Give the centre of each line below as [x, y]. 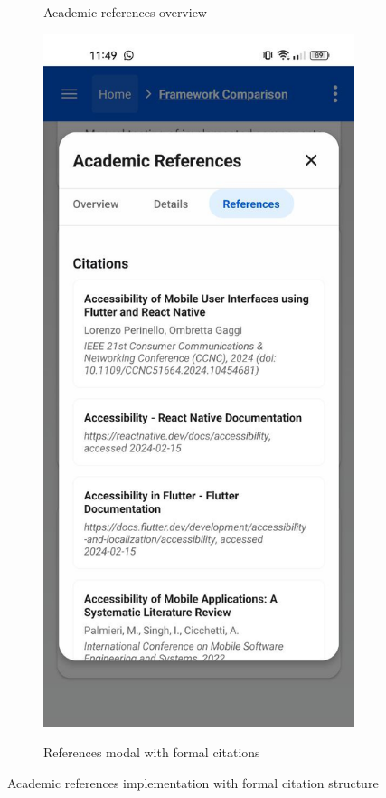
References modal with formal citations [152, 751]
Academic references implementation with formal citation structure [193, 782]
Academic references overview [125, 12]
